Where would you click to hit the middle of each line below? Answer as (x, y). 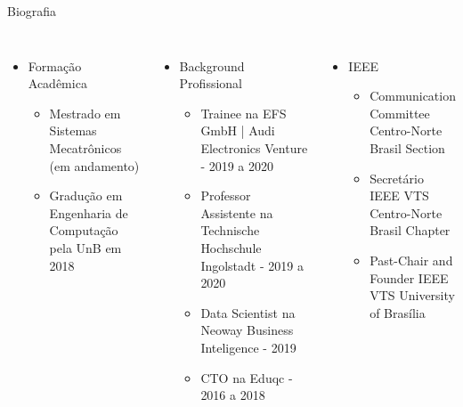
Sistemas (73, 130)
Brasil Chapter (410, 230)
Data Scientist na (248, 312)
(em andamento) (94, 165)
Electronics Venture (254, 147)
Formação (55, 65)
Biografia (32, 11)
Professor (226, 195)
